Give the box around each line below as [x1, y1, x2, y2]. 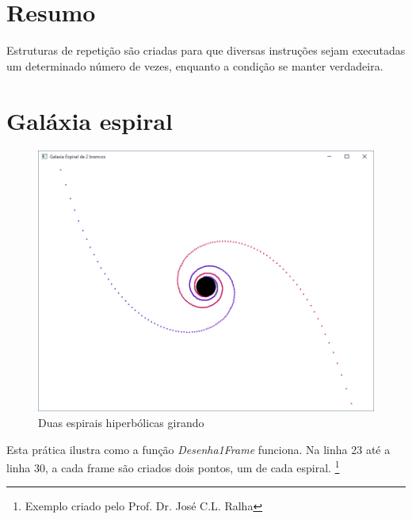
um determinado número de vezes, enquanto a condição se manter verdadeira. [6, 57, 383, 74]
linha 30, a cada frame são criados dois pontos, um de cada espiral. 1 [6, 457, 340, 475]
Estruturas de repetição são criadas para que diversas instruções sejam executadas [6, 42, 406, 59]
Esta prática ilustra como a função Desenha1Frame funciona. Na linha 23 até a [6, 441, 391, 457]
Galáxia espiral [6, 104, 174, 136]
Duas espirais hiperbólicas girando [38, 414, 204, 431]
